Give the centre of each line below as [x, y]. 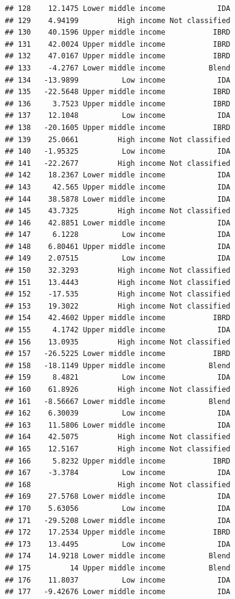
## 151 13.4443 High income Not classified [118, 282]
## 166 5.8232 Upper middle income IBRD [118, 461]
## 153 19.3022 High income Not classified [118, 306]
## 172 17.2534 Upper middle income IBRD [118, 532]
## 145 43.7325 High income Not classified [118, 211]
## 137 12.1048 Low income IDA [118, 116]
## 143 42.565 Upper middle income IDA [118, 187]
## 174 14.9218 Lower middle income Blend [118, 556]
